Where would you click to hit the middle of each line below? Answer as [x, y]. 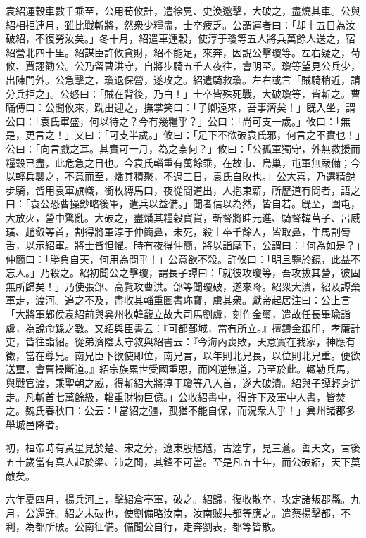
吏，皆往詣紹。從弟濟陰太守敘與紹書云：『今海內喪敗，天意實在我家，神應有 [181, 341]
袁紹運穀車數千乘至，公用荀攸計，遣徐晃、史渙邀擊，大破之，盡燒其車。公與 [183, 11]
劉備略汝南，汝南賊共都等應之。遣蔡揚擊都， [237, 512]
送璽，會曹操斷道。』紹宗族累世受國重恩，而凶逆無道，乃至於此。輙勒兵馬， [181, 369]
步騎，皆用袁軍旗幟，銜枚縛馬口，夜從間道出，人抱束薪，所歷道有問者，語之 [183, 190]
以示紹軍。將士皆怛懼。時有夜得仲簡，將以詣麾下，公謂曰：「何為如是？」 [193, 245]
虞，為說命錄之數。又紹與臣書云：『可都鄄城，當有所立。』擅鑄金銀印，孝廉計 [183, 327]
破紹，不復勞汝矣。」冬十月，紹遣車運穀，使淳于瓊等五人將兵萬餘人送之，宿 [181, 38]
